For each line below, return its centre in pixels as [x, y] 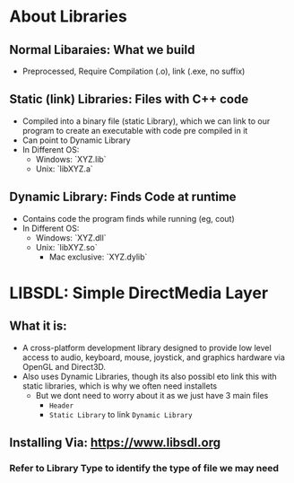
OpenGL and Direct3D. [64, 366]
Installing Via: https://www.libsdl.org [115, 443]
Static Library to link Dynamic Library [121, 414]
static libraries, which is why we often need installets [120, 386]
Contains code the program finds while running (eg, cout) [128, 218]
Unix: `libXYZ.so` [66, 247]
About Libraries [68, 17]
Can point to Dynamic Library [77, 140]
